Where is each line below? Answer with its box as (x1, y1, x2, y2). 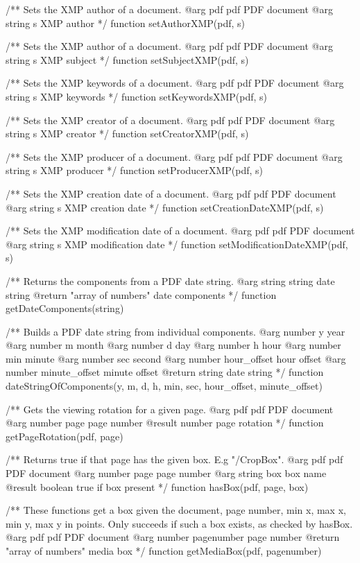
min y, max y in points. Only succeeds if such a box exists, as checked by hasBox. (6, 516, 353, 530)
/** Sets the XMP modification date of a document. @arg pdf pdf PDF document (6, 223, 355, 238)
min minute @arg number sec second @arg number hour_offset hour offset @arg (6, 351, 346, 365)
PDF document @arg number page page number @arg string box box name (6, 466, 327, 480)
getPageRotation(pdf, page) (6, 428, 123, 443)
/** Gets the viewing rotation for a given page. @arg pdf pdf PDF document (6, 401, 334, 416)
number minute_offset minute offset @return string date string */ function (6, 365, 324, 379)
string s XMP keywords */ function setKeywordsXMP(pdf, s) (6, 89, 268, 103)
